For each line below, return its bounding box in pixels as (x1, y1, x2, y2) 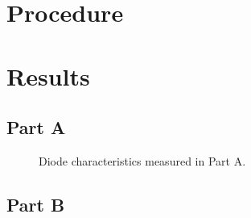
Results (6, 59, 90, 92)
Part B (6, 191, 65, 216)
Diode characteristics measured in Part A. (39, 152, 246, 169)
